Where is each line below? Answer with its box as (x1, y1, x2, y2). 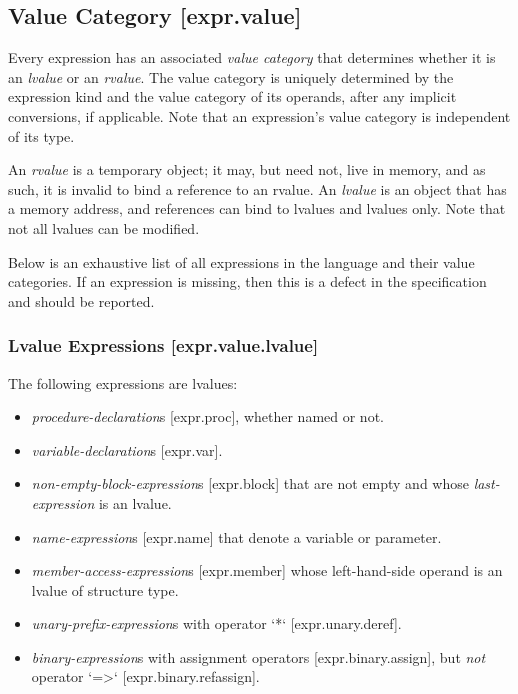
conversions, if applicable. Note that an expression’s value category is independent (8, 105, 511, 126)
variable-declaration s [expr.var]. (31, 439, 223, 460)
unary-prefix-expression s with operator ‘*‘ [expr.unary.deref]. (31, 613, 402, 634)
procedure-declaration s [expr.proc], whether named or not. (31, 406, 384, 427)
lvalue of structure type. (31, 579, 179, 600)
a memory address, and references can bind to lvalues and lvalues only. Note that (8, 198, 506, 219)
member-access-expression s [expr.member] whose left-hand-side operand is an (31, 560, 503, 581)
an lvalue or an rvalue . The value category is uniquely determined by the (8, 66, 454, 87)
